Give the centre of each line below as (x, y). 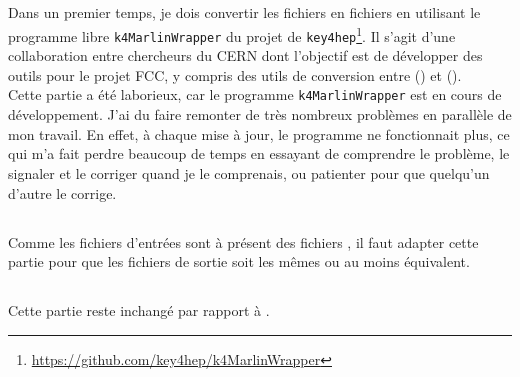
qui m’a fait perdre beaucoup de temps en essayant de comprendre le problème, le (259, 153)
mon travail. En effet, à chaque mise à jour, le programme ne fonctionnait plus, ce (259, 133)
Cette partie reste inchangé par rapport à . (139, 310)
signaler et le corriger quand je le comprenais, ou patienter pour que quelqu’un (249, 172)
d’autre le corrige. (62, 192)
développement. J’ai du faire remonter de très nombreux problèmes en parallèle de (260, 114)
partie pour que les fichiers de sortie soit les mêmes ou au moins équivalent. (239, 261)
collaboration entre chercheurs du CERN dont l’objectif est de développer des (245, 55)
